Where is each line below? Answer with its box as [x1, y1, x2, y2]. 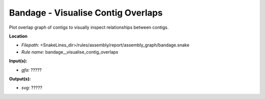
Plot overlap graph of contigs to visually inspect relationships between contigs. [9, 24, 169, 30]
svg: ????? [21, 85, 43, 91]
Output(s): [9, 76, 31, 81]
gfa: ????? [21, 67, 42, 73]
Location [9, 33, 28, 39]
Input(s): [9, 58, 27, 64]
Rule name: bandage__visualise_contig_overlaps [21, 49, 119, 55]
